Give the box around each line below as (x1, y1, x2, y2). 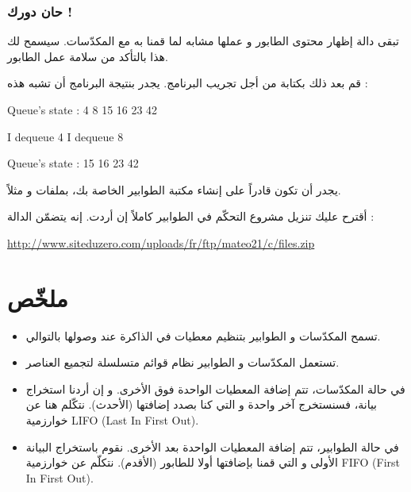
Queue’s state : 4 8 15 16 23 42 (7, 102, 158, 117)
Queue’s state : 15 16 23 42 (7, 155, 139, 171)
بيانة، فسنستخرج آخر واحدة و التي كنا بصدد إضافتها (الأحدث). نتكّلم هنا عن (25, 396, 378, 413)
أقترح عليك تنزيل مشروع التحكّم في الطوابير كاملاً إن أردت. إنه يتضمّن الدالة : (7, 208, 375, 225)
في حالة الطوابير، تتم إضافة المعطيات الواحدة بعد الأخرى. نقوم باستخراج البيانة (25, 438, 399, 455)
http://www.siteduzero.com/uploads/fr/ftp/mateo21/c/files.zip (7, 234, 315, 251)
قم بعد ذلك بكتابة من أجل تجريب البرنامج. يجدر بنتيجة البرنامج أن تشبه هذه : (7, 75, 368, 91)
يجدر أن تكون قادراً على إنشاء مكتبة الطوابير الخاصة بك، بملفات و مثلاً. (7, 181, 341, 198)
